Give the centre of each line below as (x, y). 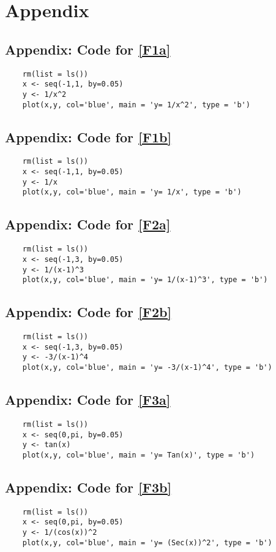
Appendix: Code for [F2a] (88, 224)
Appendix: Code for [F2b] (88, 312)
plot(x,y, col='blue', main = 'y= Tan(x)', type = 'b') (139, 455)
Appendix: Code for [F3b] (88, 487)
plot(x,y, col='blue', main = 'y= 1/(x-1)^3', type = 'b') (145, 280)
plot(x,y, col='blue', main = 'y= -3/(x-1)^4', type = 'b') (147, 368)
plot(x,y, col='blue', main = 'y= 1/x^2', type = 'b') (136, 105)
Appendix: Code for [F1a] (88, 49)
